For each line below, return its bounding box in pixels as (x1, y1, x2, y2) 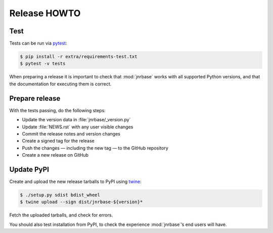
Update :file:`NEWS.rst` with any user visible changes (22, 124, 133, 130)
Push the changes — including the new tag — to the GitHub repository (22, 145, 169, 151)
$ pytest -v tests (20, 61, 66, 67)
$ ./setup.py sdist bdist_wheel (20, 192, 101, 198)
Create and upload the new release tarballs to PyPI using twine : (9, 178, 142, 184)
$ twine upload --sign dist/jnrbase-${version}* (20, 199, 143, 205)
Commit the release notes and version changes (22, 130, 121, 136)
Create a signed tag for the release (22, 138, 95, 144)
